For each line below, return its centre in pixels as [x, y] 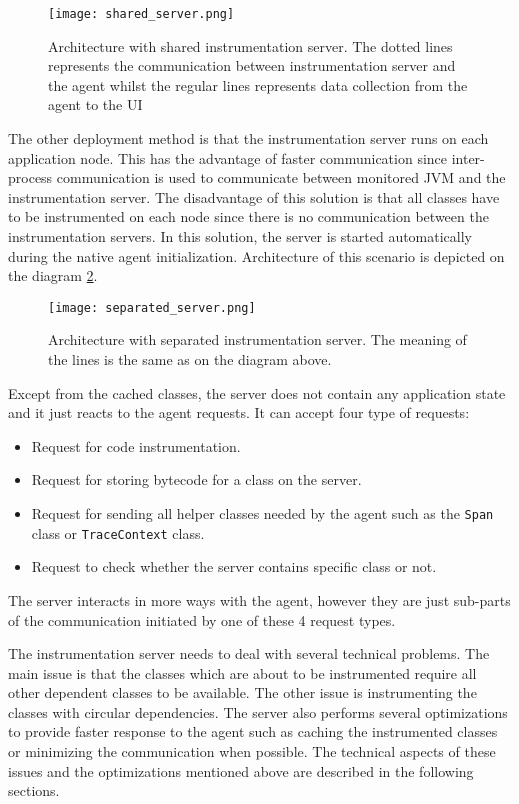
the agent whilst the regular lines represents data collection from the [258, 84]
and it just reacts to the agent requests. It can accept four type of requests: [239, 412]
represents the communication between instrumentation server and [252, 65]
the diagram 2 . [53, 275]
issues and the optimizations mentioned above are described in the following [241, 770]
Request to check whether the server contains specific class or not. [234, 566]
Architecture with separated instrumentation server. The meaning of [257, 339]
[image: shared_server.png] [141, 14]
